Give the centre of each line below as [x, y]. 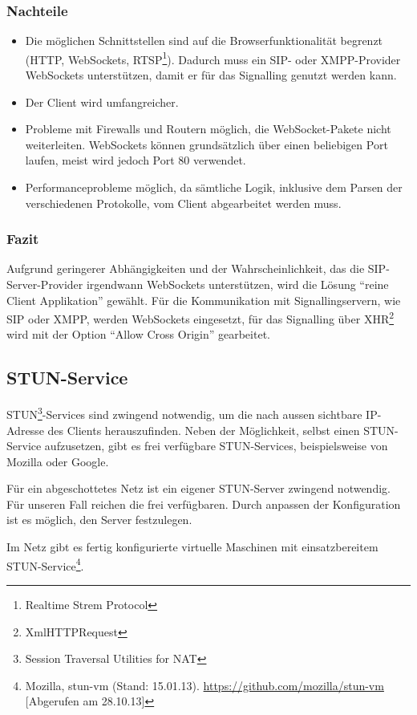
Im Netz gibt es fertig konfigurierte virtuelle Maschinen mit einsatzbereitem [192, 547]
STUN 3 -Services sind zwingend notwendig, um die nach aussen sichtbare [184, 413]
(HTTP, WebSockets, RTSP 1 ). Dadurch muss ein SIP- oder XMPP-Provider [213, 58]
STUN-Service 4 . [45, 564]
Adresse [25, 430]
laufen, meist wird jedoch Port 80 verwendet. [136, 160]
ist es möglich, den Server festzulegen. [99, 520]
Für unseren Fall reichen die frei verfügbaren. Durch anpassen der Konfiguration [204, 504]
